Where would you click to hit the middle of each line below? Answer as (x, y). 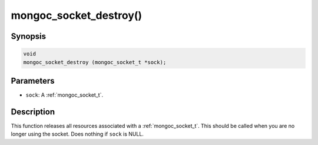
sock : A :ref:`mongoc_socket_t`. (64, 95)
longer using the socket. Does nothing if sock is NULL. (77, 134)
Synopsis (29, 36)
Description (33, 112)
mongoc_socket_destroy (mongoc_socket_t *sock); (95, 62)
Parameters (33, 80)
